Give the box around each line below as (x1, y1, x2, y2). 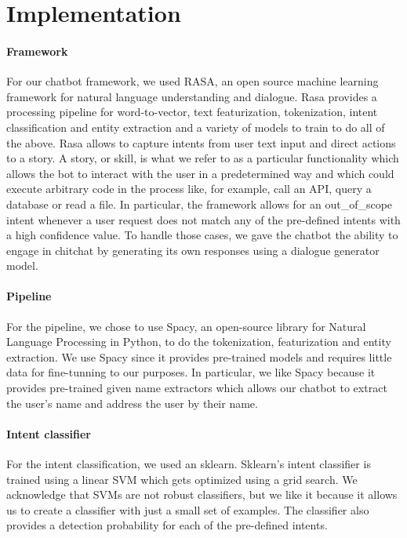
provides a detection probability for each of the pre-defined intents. (6, 517, 328, 533)
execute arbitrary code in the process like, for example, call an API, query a (6, 180, 372, 197)
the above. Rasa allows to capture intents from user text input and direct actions (6, 134, 396, 151)
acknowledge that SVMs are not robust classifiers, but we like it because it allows (6, 486, 398, 503)
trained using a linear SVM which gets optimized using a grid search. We (6, 471, 358, 487)
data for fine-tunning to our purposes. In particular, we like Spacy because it (6, 364, 376, 380)
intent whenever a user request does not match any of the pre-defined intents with (6, 211, 401, 227)
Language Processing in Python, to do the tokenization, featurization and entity (6, 333, 391, 350)
